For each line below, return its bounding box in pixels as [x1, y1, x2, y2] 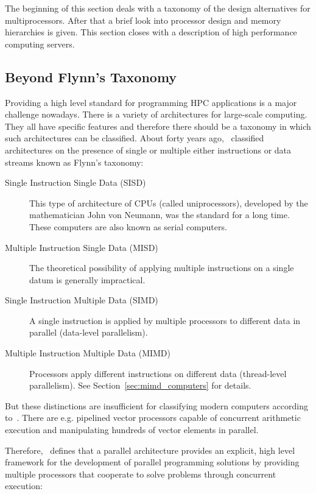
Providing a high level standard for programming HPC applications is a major [5, 96, 297, 108]
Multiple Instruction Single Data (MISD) [5, 241, 158, 253]
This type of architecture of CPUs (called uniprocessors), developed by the [29, 196, 308, 209]
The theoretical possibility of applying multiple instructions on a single [29, 261, 294, 274]
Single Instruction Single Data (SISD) [5, 176, 146, 189]
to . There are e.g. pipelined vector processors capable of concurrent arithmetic [5, 411, 301, 424]
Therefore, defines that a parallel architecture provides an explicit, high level [5, 443, 295, 456]
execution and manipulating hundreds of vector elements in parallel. [5, 423, 259, 436]
